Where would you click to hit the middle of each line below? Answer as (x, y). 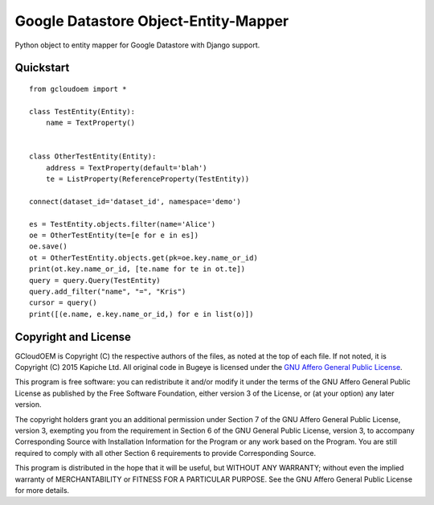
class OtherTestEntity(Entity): (93, 156)
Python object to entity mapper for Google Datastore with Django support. (137, 45)
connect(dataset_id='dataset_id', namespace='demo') (135, 201)
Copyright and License (73, 337)
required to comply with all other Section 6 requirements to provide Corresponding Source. (166, 453)
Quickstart (42, 68)
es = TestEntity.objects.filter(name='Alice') (123, 224)
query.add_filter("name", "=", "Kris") (108, 291)
